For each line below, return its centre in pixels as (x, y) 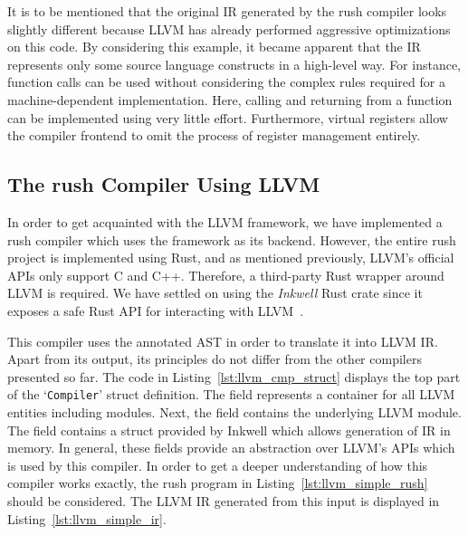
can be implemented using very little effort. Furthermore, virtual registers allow (228, 117)
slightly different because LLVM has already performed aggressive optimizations (229, 29)
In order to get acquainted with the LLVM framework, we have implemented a (225, 221)
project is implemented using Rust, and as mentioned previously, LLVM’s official (231, 258)
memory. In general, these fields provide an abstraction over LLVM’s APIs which (231, 448)
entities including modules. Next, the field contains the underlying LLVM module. (234, 411)
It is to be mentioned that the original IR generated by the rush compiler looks (227, 11)
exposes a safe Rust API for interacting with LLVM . (156, 310)
